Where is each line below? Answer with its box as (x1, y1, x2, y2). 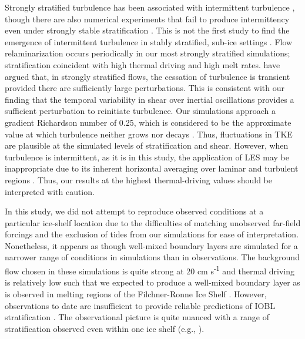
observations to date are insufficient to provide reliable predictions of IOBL (5, 299, 276, 311)
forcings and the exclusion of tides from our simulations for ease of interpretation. (5, 228, 299, 240)
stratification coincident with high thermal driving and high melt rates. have (5, 58, 280, 71)
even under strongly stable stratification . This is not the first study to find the (5, 24, 290, 36)
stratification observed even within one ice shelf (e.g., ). (5, 322, 205, 334)
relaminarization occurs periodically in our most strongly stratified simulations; (5, 47, 290, 59)
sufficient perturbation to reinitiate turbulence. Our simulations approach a (5, 105, 276, 117)
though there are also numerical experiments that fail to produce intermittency (5, 12, 290, 25)
